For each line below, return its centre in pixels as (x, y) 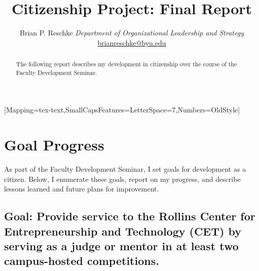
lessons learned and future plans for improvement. (82, 189)
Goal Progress (54, 145)
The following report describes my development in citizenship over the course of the (126, 64)
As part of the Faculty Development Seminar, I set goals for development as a (125, 169)
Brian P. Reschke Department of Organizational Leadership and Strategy (132, 33)
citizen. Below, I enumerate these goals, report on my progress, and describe (122, 179)
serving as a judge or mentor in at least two (121, 246)
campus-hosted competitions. (82, 261)
